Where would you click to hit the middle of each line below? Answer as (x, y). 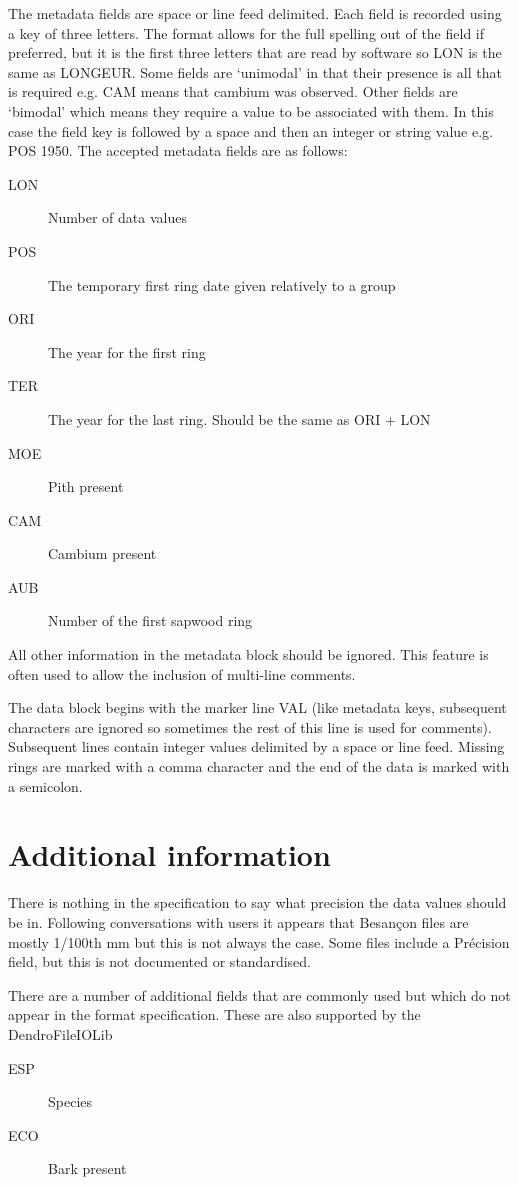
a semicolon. (45, 785)
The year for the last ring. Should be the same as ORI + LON (239, 418)
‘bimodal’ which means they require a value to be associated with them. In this (251, 110)
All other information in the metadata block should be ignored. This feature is (248, 654)
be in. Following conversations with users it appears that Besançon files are (238, 921)
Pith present (86, 486)
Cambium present (102, 553)
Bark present (87, 1168)
